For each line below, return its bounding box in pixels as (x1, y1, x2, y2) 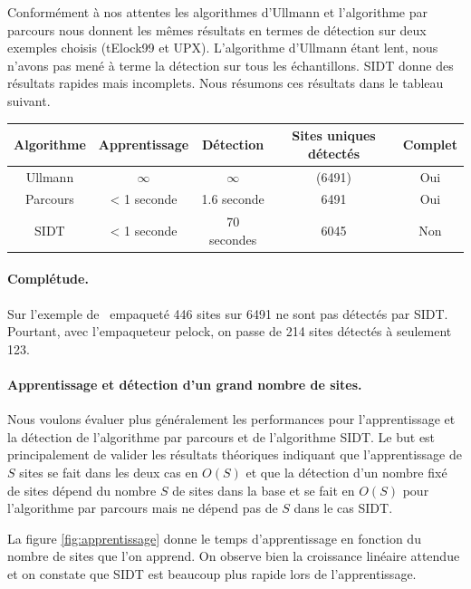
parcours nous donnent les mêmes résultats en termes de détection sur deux (7, 20, 427, 39)
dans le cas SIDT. (293, 498, 393, 517)
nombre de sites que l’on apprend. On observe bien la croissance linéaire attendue (7, 546, 460, 565)
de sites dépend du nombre (7, 480, 157, 499)
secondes (209, 229, 257, 248)
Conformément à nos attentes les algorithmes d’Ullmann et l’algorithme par (7, 3, 428, 21)
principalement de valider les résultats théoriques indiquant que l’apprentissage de (7, 445, 462, 464)
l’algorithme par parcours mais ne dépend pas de (7, 498, 278, 517)
